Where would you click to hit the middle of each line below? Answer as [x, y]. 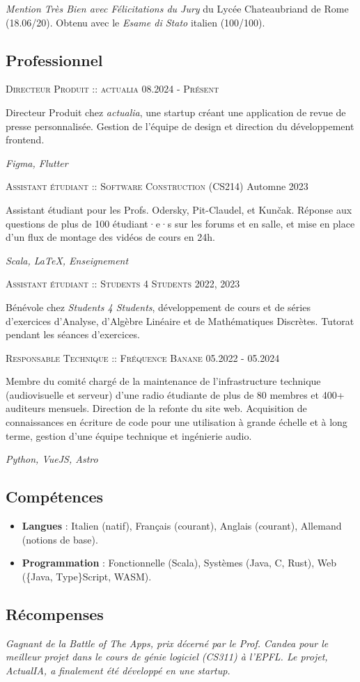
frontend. [25, 140]
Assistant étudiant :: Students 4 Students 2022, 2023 [123, 284]
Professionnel [54, 60]
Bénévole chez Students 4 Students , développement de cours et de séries [158, 307]
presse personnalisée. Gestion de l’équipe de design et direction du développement [180, 126]
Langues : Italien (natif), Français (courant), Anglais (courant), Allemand [182, 526]
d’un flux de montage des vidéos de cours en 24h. [110, 237]
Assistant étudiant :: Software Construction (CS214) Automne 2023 [157, 186]
